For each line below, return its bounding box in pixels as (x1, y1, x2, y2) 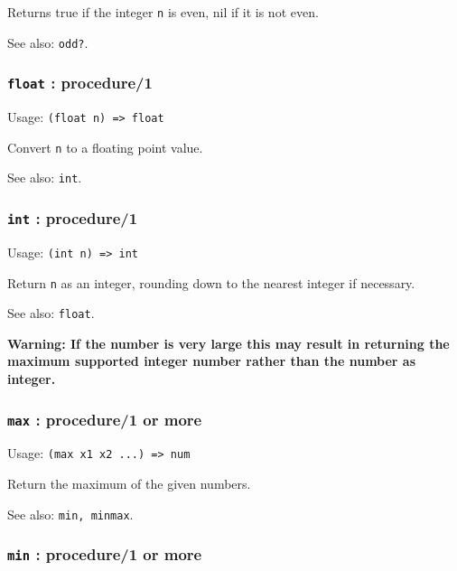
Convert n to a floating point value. (7, 137, 203, 156)
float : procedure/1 (7, 71, 153, 94)
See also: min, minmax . (7, 504, 134, 523)
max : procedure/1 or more (7, 407, 202, 430)
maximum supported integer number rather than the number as (7, 351, 416, 370)
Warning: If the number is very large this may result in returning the (7, 333, 450, 352)
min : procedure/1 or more (7, 543, 202, 566)
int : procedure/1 (7, 206, 138, 229)
